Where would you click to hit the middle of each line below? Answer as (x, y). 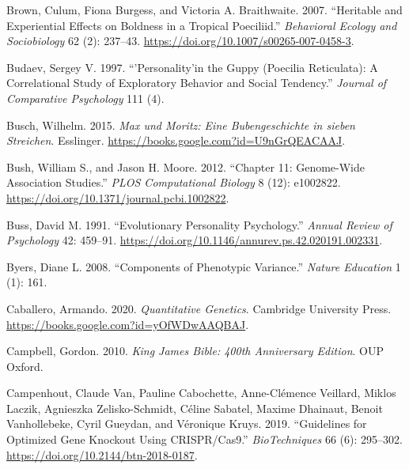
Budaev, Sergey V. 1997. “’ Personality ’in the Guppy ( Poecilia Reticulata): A (192, 67)
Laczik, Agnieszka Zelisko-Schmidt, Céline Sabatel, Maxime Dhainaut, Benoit (195, 408)
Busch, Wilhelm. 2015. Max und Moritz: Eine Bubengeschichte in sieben (181, 125)
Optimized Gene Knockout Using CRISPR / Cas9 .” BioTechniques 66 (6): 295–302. (204, 439)
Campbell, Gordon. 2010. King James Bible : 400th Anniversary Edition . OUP (195, 351)
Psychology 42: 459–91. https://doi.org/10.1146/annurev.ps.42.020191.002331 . (195, 240)
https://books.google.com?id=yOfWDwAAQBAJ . (128, 324)
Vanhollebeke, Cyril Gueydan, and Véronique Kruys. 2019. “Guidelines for (187, 424)
